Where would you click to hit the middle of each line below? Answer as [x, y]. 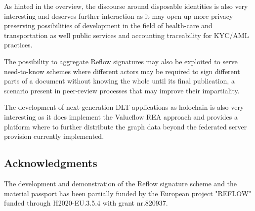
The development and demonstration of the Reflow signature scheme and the [121, 183]
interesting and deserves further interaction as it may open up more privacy [119, 16]
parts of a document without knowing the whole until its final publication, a [119, 81]
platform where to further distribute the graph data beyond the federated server [126, 126]
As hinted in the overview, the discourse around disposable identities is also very [126, 6]
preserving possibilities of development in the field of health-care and [108, 25]
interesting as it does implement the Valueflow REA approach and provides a [121, 116]
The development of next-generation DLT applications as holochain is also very [124, 107]
